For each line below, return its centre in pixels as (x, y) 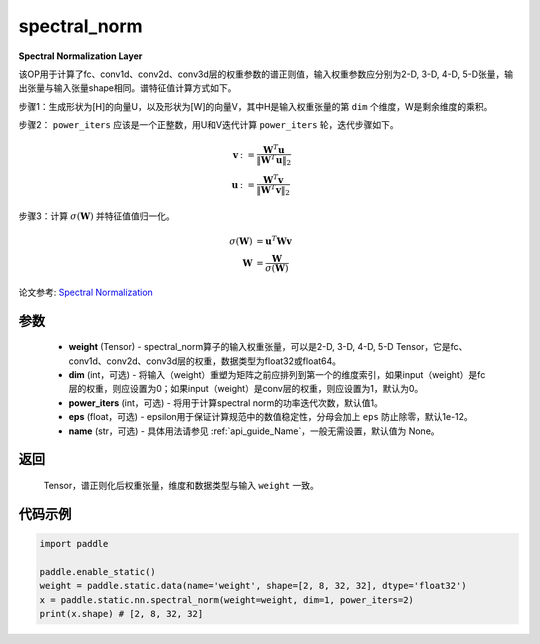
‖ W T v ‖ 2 (273, 190)
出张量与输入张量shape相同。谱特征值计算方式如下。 (127, 88)
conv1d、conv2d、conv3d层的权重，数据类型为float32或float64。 (205, 361)
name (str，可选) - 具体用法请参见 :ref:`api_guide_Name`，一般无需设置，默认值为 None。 (254, 431)
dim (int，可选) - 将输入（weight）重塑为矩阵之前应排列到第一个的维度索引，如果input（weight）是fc (277, 375)
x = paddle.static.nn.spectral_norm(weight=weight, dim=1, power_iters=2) (227, 599)
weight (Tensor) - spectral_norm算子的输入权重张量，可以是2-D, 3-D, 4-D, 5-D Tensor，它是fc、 (268, 347)
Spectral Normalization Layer (80, 56)
